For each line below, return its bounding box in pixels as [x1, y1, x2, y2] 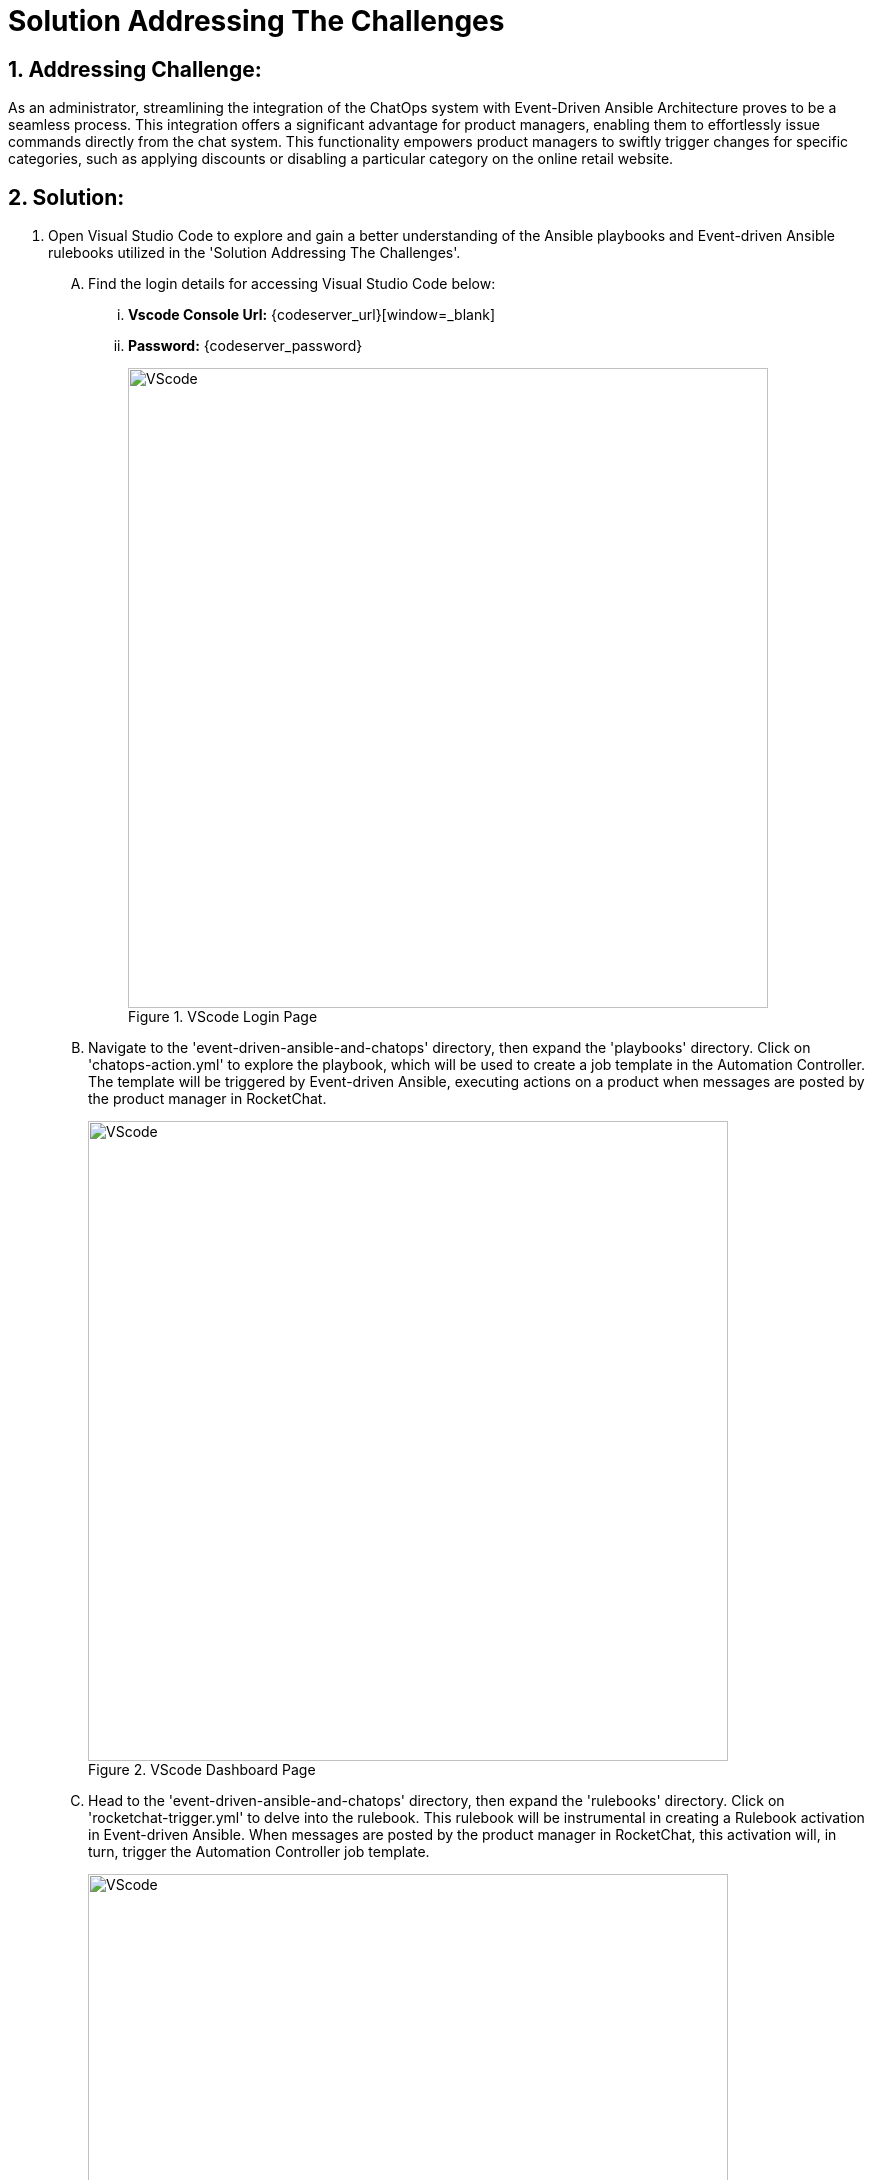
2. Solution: [8, 184, 125, 210]
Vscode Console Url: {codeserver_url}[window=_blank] [128, 306, 495, 324]
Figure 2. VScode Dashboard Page [88, 1761, 316, 1779]
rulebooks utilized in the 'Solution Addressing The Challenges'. [48, 244, 461, 262]
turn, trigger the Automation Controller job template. [88, 1843, 430, 1861]
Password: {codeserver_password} [128, 337, 363, 355]
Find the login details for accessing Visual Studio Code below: [88, 275, 496, 293]
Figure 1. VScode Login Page [128, 1008, 318, 1026]
